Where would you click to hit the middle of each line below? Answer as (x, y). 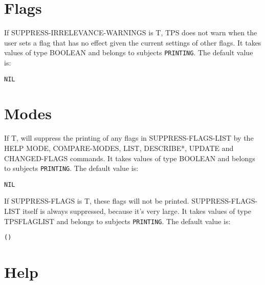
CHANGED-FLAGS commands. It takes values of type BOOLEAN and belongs (130, 158)
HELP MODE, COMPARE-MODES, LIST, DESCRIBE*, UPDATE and (119, 148)
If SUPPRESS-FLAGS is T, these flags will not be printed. (97, 201)
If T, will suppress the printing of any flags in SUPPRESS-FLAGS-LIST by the (129, 138)
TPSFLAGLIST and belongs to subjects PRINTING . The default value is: (117, 221)
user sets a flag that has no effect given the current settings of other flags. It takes (133, 42)
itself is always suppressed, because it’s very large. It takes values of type (137, 211)
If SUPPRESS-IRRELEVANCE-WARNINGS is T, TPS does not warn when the (131, 32)
